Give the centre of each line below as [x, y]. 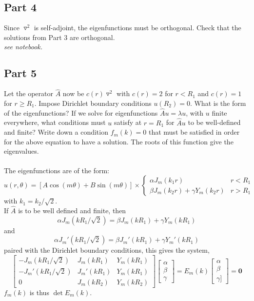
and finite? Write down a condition [56, 132]
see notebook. [23, 47]
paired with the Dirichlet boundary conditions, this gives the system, [107, 250]
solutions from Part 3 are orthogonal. [59, 37]
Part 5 [20, 73]
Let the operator [29, 93]
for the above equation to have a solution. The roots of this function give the [119, 141]
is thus [39, 292]
